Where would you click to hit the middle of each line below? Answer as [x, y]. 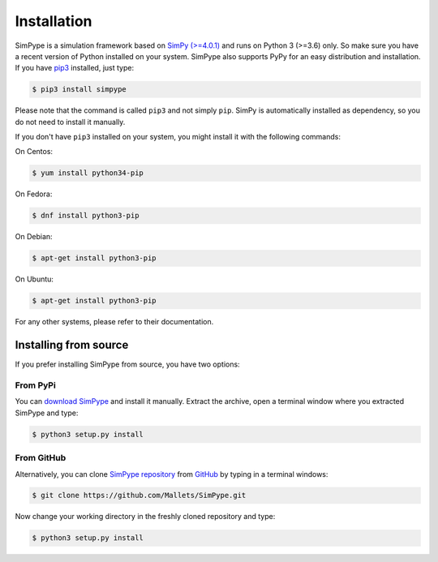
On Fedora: [34, 194]
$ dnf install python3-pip [86, 216]
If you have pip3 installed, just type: [74, 68]
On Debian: [34, 237]
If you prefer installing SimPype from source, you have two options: [127, 364]
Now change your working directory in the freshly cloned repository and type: [145, 517]
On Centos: [34, 152]
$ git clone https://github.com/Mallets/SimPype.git [139, 496]
